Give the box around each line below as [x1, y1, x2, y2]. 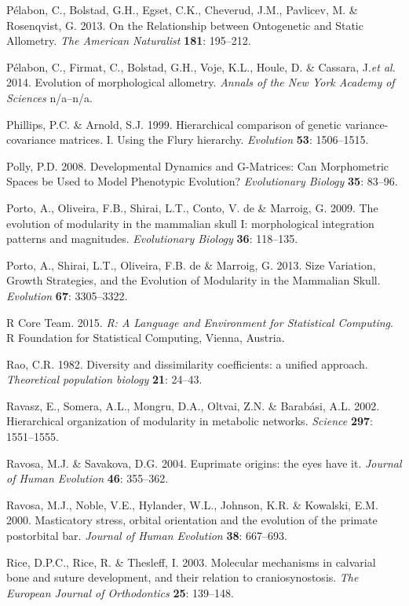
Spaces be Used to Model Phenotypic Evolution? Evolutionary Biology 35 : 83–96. [6, 173, 398, 189]
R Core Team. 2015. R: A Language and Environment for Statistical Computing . [6, 314, 393, 330]
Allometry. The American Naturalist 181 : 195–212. [6, 32, 251, 49]
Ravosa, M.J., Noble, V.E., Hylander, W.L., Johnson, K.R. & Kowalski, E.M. [6, 496, 378, 512]
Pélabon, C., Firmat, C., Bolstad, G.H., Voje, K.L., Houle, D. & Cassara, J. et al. [6, 58, 396, 75]
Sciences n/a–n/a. [6, 89, 93, 105]
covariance [6, 131, 57, 148]
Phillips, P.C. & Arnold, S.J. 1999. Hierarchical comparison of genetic [6, 116, 341, 132]
